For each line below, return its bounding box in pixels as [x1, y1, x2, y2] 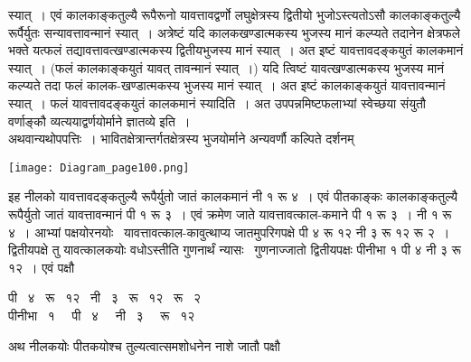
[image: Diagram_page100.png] [8, 161, 190, 174]
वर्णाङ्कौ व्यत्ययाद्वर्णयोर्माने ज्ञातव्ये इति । [8, 111, 191, 130]
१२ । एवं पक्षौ [8, 257, 75, 276]
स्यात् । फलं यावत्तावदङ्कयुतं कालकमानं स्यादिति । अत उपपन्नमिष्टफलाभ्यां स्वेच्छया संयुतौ [8, 93, 427, 112]
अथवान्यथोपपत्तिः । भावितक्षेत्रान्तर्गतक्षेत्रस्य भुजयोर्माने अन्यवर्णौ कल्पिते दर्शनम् [8, 129, 354, 148]
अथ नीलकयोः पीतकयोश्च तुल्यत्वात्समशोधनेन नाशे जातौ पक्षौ [8, 336, 281, 355]
